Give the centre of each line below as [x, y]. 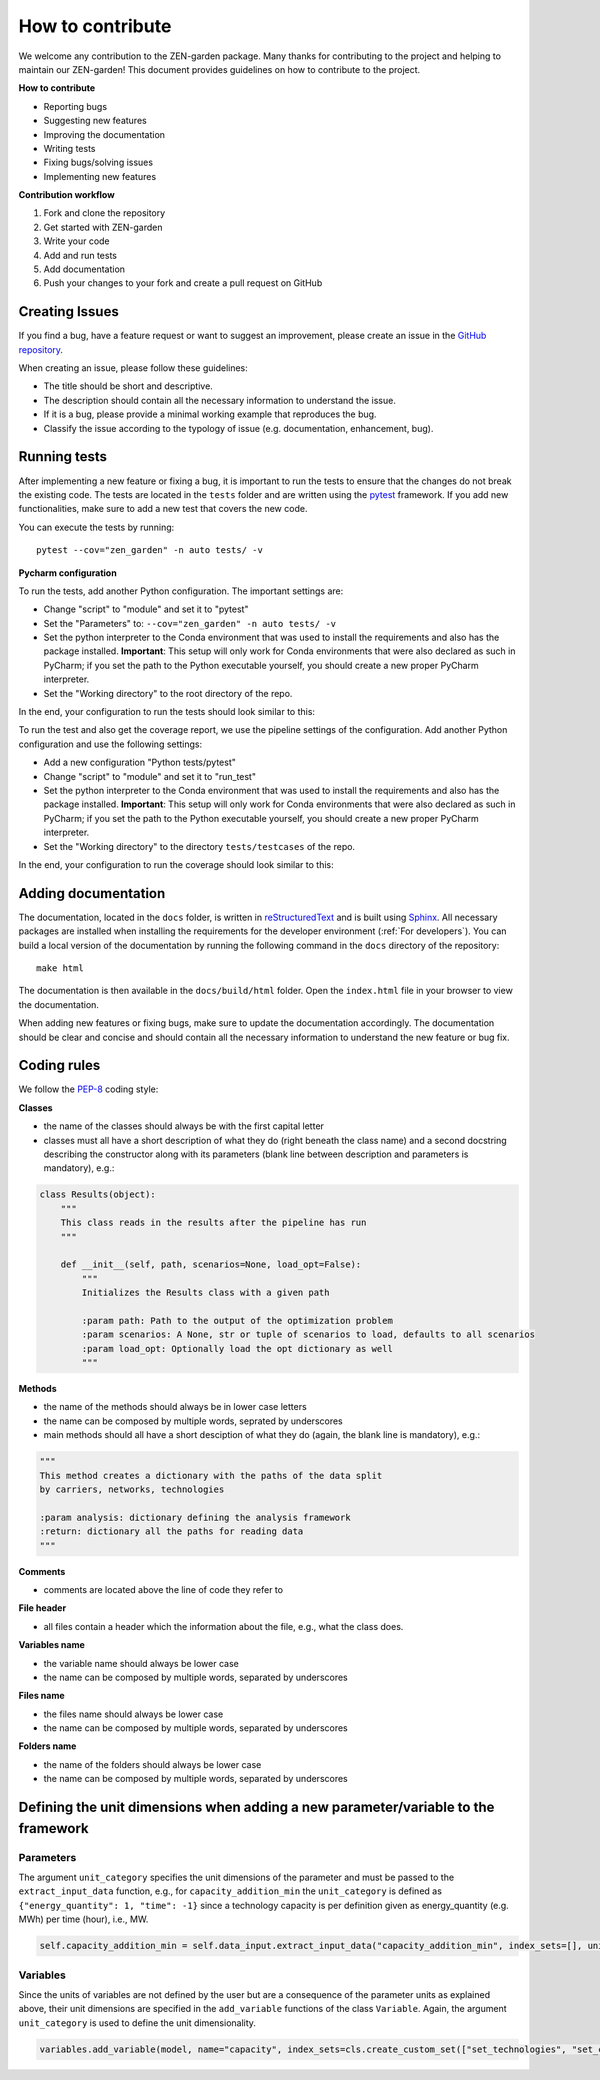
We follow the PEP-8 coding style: [88, 1089]
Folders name [47, 1746]
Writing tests [69, 148]
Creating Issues [68, 311]
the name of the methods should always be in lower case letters [175, 1407]
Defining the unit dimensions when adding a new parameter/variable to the [256, 1807]
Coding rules [59, 1065]
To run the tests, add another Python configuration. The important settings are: [181, 591]
